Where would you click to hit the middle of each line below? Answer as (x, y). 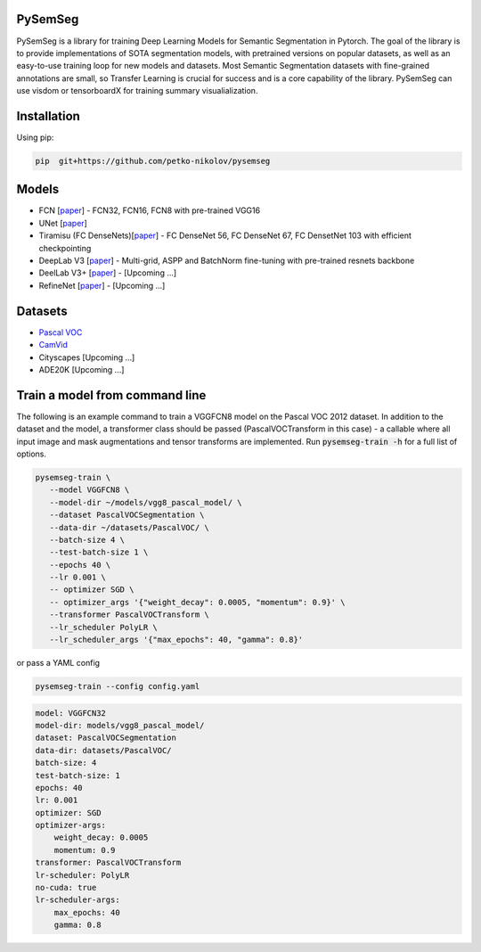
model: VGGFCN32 (71, 713)
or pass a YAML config (58, 663)
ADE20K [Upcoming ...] (82, 369)
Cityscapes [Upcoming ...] (87, 357)
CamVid (53, 345)
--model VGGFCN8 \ (90, 490)
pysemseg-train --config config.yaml (118, 686)
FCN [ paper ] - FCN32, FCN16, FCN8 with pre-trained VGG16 (150, 210)
